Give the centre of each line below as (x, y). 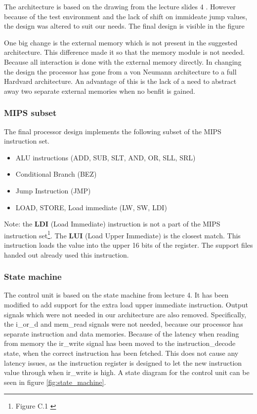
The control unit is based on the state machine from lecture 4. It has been (116, 295)
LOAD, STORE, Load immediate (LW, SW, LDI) (91, 207)
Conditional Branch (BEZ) (56, 174)
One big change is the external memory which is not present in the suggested (121, 42)
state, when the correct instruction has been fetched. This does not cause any (121, 353)
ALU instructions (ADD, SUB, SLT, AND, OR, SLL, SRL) (106, 157)
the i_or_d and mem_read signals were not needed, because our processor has (124, 324)
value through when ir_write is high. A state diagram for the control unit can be (127, 372)
